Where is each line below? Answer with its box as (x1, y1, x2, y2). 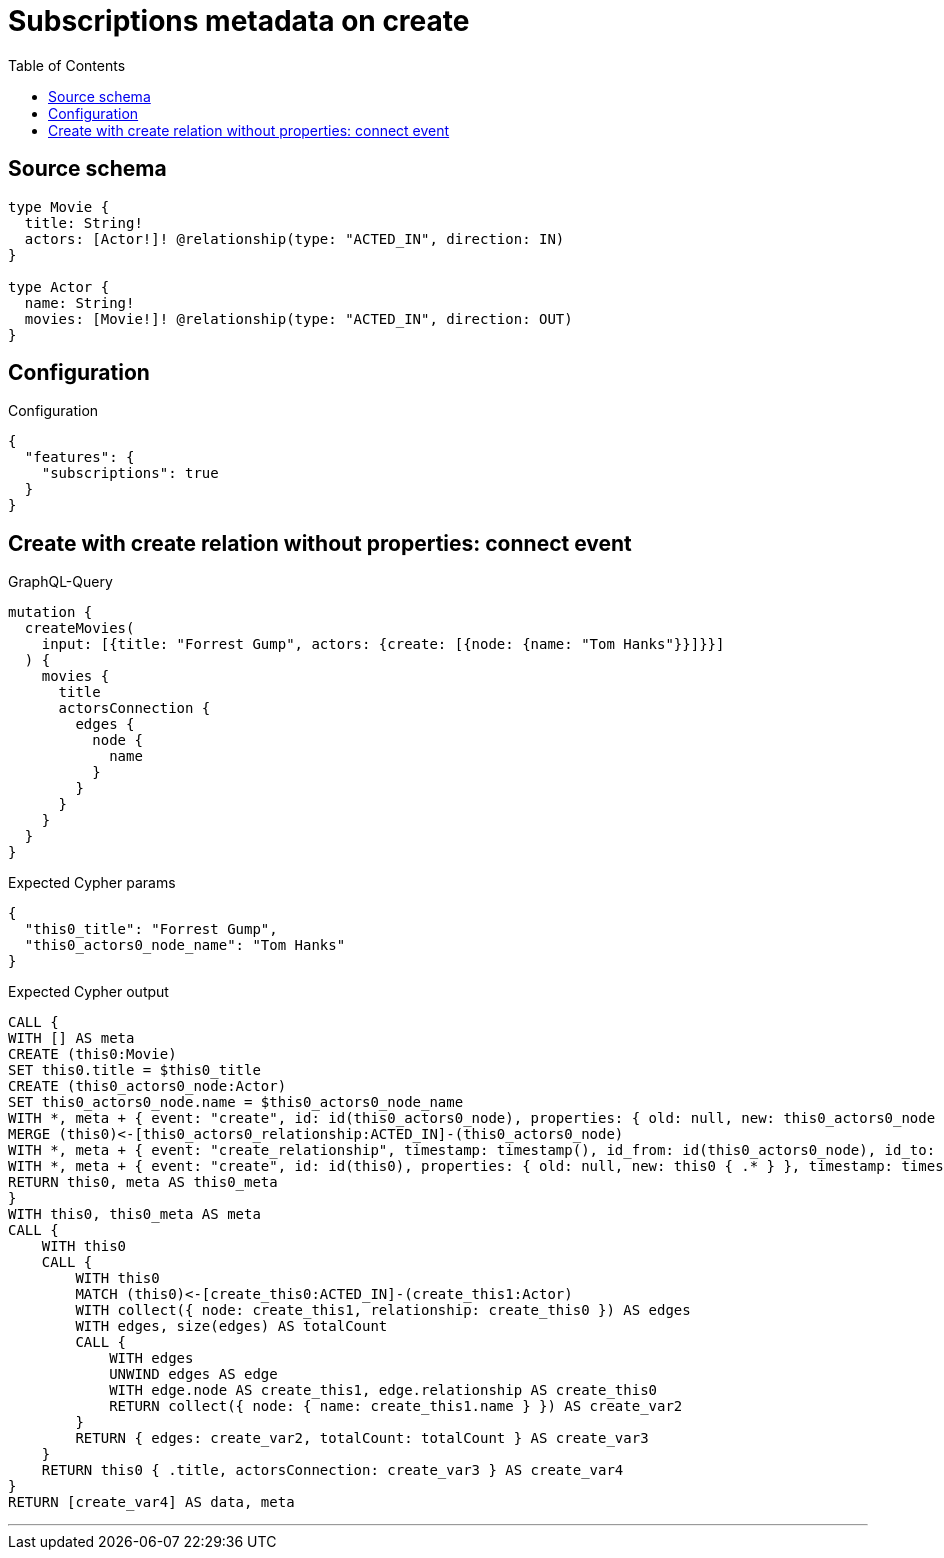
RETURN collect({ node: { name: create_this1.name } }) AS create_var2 (109, 1398, 683, 1415)
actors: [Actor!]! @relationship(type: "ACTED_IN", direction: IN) (24, 230, 565, 247)
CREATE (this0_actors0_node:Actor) (8, 1078, 287, 1095)
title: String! (24, 214, 143, 231)
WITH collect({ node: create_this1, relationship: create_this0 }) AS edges (75, 1302, 691, 1319)
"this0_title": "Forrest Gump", (24, 921, 278, 938)
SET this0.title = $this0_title (8, 1062, 261, 1079)
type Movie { (8, 198, 110, 215)
